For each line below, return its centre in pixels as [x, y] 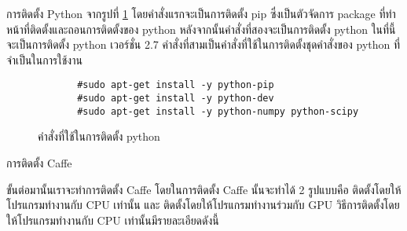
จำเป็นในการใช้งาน [44, 59]
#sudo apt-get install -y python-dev [176, 99]
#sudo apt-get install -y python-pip [176, 85]
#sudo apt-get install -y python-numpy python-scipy [218, 111]
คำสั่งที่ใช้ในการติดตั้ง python [99, 136]
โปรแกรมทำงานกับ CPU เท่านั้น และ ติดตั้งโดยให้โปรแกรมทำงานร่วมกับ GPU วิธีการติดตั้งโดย [203, 205]
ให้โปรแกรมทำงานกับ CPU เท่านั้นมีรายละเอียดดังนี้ [113, 220]
